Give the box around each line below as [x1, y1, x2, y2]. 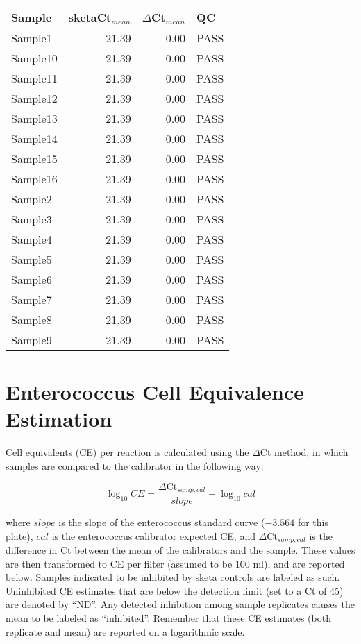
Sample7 [11, 291, 52, 307]
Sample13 [11, 110, 58, 126]
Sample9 [11, 332, 52, 348]
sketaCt [68, 9, 112, 25]
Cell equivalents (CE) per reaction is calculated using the [6, 445, 249, 459]
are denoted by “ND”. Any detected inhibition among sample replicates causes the [6, 597, 355, 611]
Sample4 [11, 231, 52, 247]
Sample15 [11, 151, 58, 167]
